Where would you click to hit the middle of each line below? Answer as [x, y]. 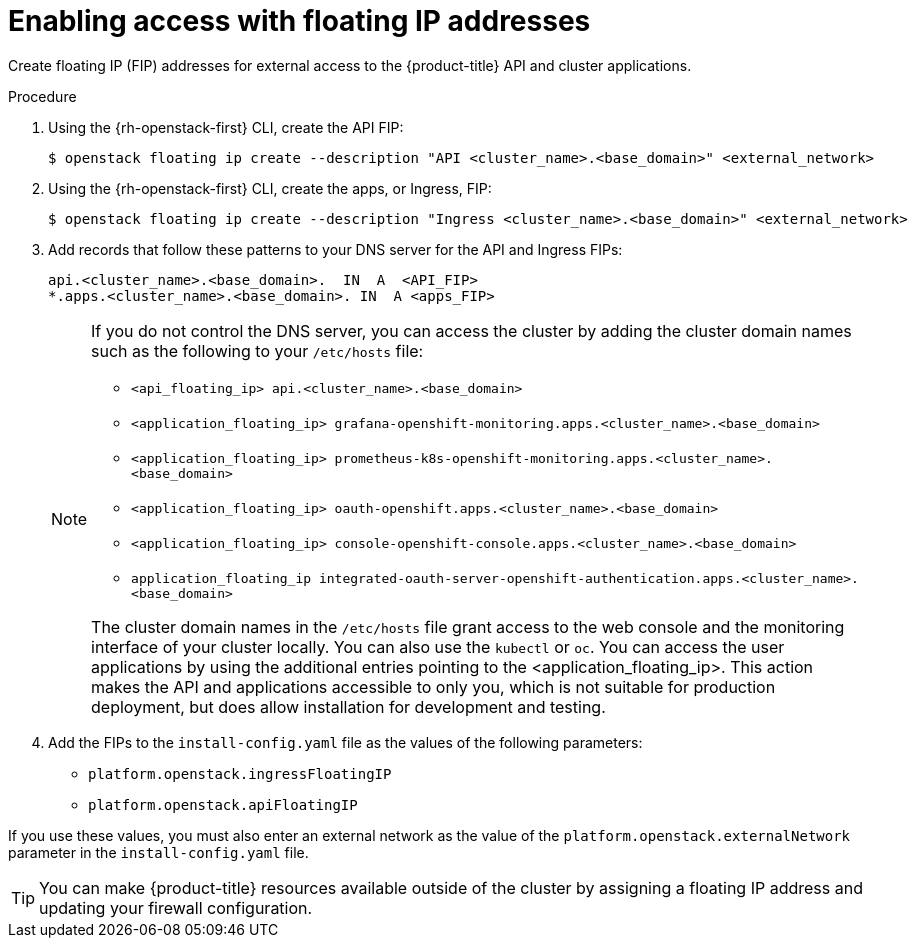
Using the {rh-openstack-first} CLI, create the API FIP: [226, 127]
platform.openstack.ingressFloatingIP [240, 773]
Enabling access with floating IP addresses [299, 21]
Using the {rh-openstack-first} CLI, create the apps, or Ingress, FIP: [270, 188]
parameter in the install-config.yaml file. [158, 852]
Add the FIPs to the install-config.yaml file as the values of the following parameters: [345, 742]
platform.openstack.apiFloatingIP [223, 804]
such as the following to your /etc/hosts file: [257, 350]
